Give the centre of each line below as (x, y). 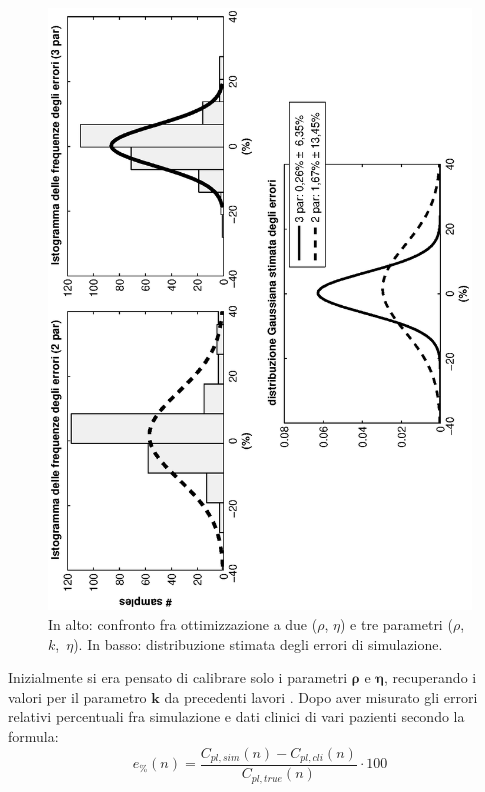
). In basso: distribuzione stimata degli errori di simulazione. (258, 643)
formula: (33, 735)
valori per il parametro (77, 696)
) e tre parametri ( (396, 624)
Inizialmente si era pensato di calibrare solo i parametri (178, 677)
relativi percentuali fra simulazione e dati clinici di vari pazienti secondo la (236, 716)
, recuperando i (430, 677)
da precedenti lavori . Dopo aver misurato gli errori (321, 696)
